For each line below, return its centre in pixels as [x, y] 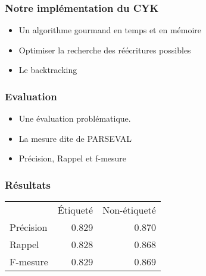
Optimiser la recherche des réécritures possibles [105, 50]
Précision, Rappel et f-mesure [73, 158]
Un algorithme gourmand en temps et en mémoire [110, 30]
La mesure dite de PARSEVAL [75, 138]
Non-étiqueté [129, 210]
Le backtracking [48, 70]
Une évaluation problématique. [75, 118]
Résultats [28, 184]
